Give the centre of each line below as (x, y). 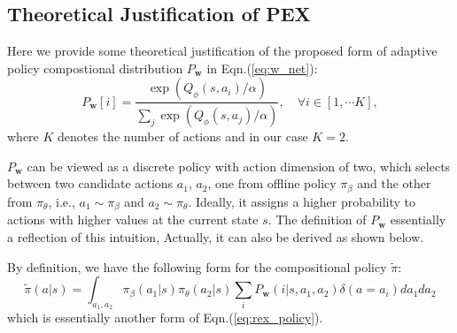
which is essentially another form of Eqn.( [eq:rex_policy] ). (165, 318)
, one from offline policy (272, 183)
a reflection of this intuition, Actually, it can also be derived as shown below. (216, 236)
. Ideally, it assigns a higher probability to (302, 201)
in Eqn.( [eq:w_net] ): (262, 68)
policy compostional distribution (95, 68)
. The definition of (317, 219)
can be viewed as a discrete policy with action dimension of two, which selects (239, 166)
